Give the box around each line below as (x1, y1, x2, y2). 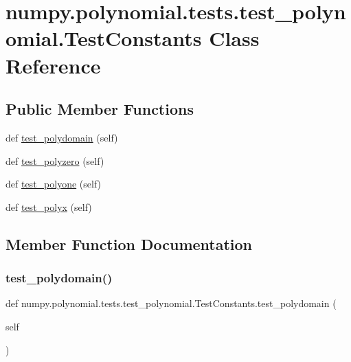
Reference (5, 51, 101, 79)
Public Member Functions (5, 98, 194, 120)
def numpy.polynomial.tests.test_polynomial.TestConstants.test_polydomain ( (5, 296, 337, 310)
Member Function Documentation (5, 233, 253, 254)
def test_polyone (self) (5, 177, 102, 191)
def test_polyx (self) (5, 199, 92, 214)
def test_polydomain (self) (5, 130, 118, 144)
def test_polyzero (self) (5, 153, 104, 168)
